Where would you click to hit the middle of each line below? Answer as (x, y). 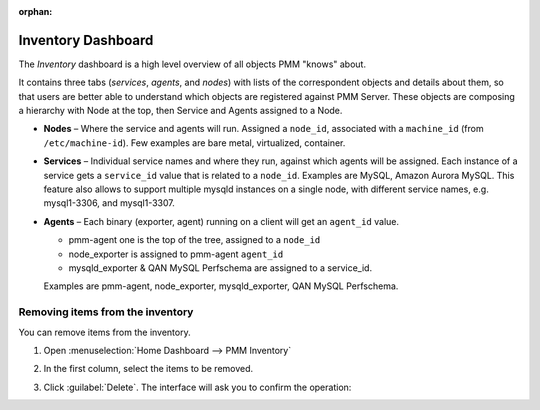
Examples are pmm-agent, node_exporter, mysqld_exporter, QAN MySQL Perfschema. (221, 286)
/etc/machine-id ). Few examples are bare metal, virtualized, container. (194, 142)
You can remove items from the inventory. (104, 332)
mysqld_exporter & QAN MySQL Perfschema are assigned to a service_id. (220, 267)
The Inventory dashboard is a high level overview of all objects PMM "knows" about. (192, 64)
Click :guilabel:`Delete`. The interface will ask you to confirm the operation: (197, 387)
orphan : (35, 11)
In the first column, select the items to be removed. (148, 369)
